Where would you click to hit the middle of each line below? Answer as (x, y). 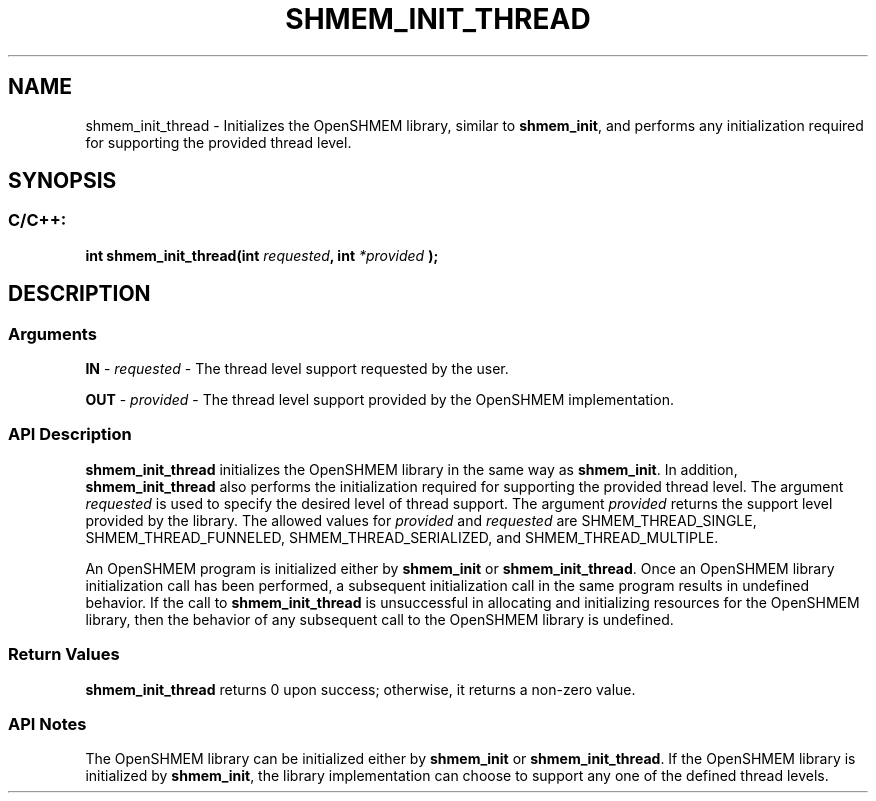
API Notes (47, 723)
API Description (70, 434)
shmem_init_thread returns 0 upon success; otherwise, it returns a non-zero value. (360, 689)
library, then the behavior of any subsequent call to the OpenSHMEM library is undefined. (379, 619)
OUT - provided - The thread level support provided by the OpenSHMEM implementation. (379, 400)
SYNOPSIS (62, 181)
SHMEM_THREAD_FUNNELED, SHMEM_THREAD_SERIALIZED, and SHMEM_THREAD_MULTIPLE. (402, 537)
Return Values (64, 654)
